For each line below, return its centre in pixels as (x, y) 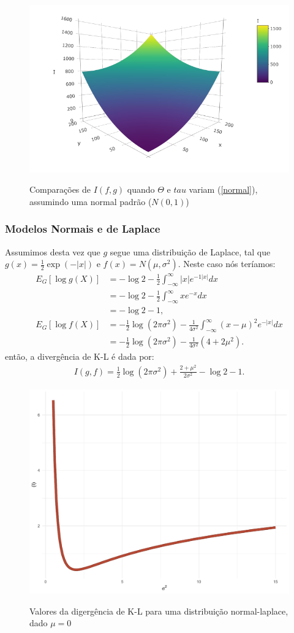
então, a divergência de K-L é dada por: (80, 356)
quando (141, 189)
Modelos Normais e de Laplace (83, 229)
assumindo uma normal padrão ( (91, 201)
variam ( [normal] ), (223, 189)
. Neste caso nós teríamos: (227, 264)
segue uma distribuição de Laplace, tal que (190, 251)
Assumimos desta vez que (53, 251)
